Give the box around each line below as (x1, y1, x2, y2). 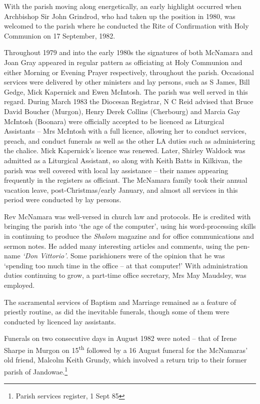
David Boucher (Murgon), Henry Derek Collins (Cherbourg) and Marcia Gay (4, 106, 240, 116)
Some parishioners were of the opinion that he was (70, 250, 225, 261)
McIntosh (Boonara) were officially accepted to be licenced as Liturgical (4, 116, 224, 126)
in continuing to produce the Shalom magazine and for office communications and (4, 231, 254, 241)
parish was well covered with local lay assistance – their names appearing (4, 165, 228, 175)
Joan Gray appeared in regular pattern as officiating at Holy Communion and (4, 57, 242, 67)
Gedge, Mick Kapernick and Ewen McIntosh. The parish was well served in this (4, 86, 248, 97)
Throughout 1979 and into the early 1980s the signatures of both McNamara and (4, 47, 253, 58)
